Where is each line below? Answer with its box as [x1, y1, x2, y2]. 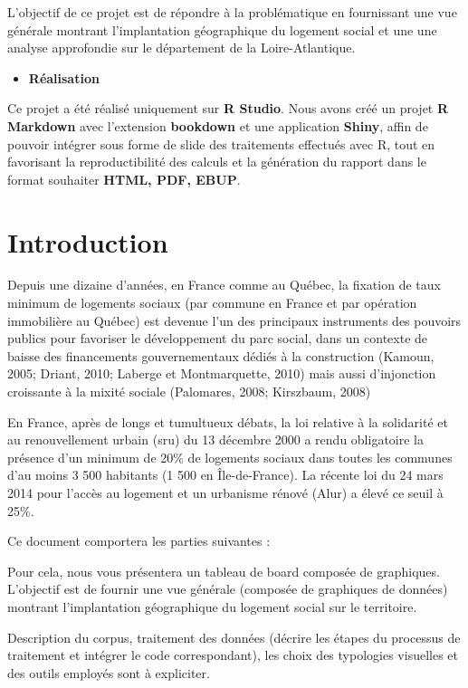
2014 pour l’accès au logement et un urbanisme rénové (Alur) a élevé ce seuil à [7, 483, 444, 502]
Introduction [7, 223, 168, 260]
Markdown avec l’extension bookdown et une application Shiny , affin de [7, 116, 428, 135]
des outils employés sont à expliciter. [7, 663, 210, 682]
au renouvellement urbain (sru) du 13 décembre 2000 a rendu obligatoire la [7, 430, 424, 449]
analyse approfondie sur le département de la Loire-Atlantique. [7, 38, 356, 57]
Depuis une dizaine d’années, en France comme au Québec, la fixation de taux [7, 275, 441, 294]
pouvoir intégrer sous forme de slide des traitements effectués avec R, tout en [7, 134, 435, 153]
